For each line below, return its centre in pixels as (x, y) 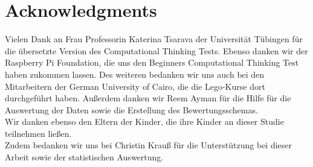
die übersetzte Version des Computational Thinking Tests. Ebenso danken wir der (156, 50)
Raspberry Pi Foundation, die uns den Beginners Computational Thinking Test (152, 62)
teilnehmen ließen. (38, 133)
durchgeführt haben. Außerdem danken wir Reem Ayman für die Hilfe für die (148, 98)
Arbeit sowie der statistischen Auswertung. (84, 157)
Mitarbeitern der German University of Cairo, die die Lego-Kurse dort (135, 86)
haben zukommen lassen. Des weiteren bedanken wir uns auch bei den (135, 74)
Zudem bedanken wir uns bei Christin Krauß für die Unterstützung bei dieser (149, 145)
